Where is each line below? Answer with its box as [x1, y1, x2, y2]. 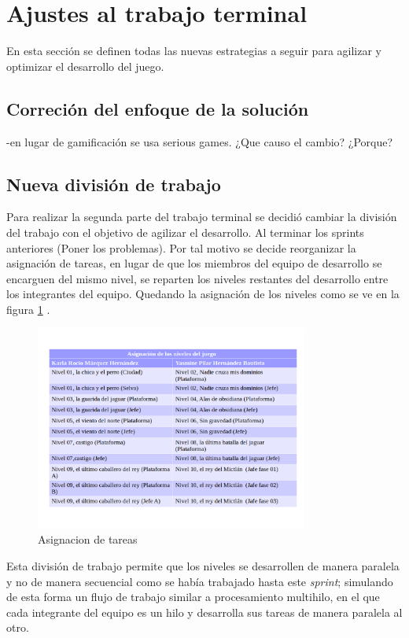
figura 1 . [6, 301, 50, 317]
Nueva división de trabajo [6, 171, 221, 196]
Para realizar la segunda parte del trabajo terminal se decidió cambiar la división [6, 208, 397, 225]
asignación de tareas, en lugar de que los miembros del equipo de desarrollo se [6, 255, 382, 271]
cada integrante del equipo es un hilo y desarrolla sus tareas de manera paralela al [6, 603, 403, 620]
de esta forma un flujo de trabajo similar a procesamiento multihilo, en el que [6, 588, 380, 605]
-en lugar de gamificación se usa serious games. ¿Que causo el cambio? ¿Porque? [6, 133, 393, 149]
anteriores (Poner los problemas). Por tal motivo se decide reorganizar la [6, 239, 356, 256]
